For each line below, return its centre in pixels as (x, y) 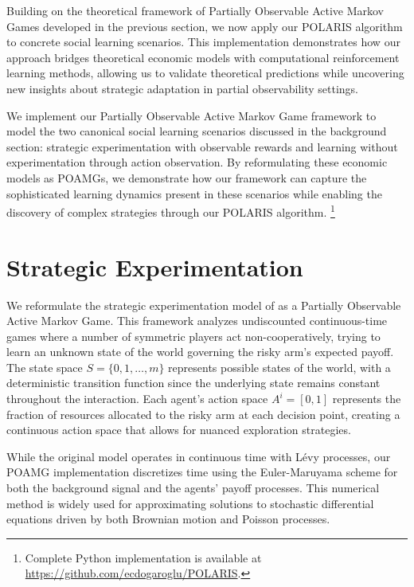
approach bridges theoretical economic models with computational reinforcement (203, 57)
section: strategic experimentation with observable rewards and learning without (202, 146)
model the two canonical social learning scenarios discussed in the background (197, 131)
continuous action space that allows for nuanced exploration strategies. (179, 430)
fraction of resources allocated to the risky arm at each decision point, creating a (203, 414)
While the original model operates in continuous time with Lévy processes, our (199, 456)
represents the (367, 399)
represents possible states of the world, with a (279, 367)
